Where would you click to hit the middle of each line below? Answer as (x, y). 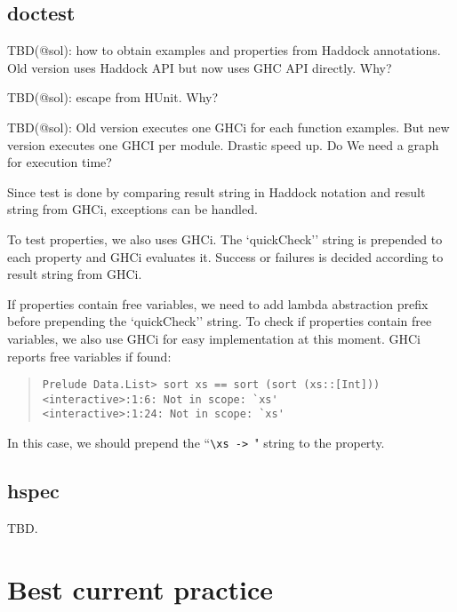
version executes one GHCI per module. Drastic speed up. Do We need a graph (223, 144)
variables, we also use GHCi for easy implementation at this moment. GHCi (214, 338)
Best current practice (140, 588)
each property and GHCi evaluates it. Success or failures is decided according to (225, 256)
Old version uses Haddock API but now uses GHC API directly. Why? (200, 67)
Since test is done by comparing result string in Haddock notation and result (216, 191)
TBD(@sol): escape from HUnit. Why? (113, 97)
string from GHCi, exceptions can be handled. (132, 209)
